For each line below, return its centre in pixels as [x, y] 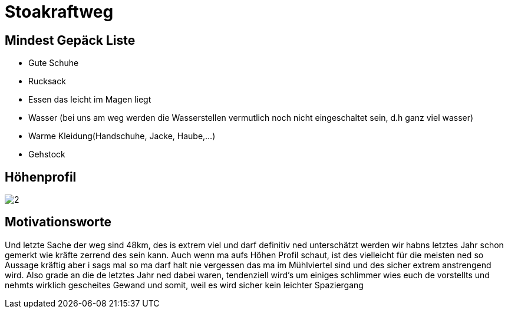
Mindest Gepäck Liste [70, 40]
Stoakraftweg [59, 12]
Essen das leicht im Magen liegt [90, 100]
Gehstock [47, 154]
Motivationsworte [58, 222]
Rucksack [47, 81]
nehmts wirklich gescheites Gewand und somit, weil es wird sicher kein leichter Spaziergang [184, 285]
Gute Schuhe [54, 63]
